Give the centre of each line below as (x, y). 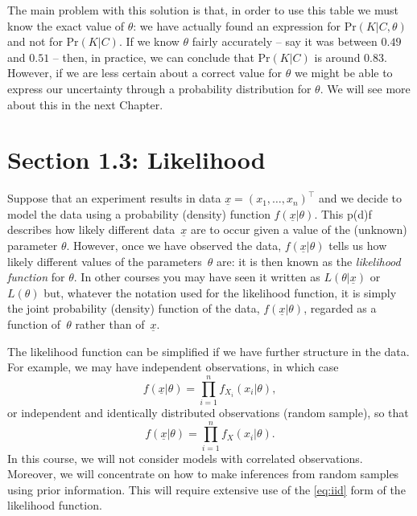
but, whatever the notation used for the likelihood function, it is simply (220, 292)
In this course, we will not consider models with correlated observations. (185, 458)
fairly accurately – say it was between (285, 41)
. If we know (149, 41)
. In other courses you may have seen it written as (197, 277)
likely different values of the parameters (105, 261)
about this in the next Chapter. (85, 104)
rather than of (110, 324)
